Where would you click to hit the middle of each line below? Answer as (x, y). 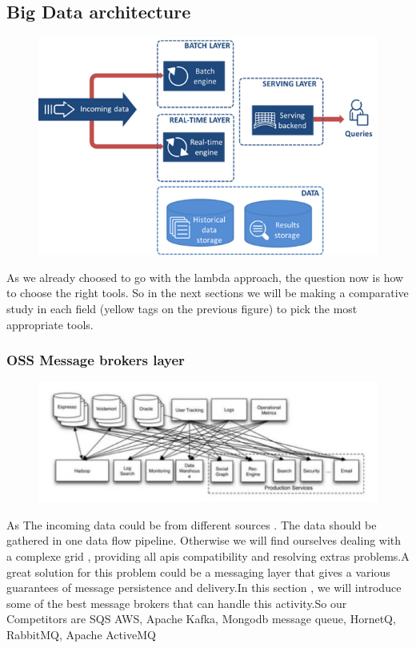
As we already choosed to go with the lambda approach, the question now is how (205, 277)
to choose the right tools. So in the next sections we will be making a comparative (208, 293)
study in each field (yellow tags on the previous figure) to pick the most (182, 308)
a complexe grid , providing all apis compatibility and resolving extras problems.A (208, 555)
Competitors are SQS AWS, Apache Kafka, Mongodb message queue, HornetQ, (201, 619)
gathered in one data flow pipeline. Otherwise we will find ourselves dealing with (204, 540)
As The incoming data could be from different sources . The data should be (192, 524)
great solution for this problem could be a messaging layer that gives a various (198, 572)
